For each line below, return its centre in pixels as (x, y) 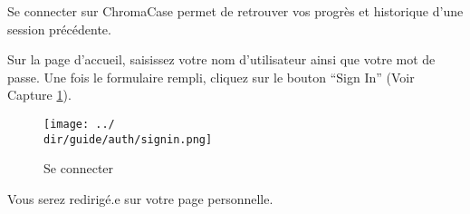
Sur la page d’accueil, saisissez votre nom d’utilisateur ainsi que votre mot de (221, 59)
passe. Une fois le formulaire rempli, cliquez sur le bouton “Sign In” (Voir (211, 77)
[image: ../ (79, 124)
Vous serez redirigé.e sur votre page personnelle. (140, 198)
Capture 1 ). (39, 95)
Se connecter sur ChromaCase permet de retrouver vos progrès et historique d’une (235, 11)
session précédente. (59, 29)
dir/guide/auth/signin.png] (128, 139)
